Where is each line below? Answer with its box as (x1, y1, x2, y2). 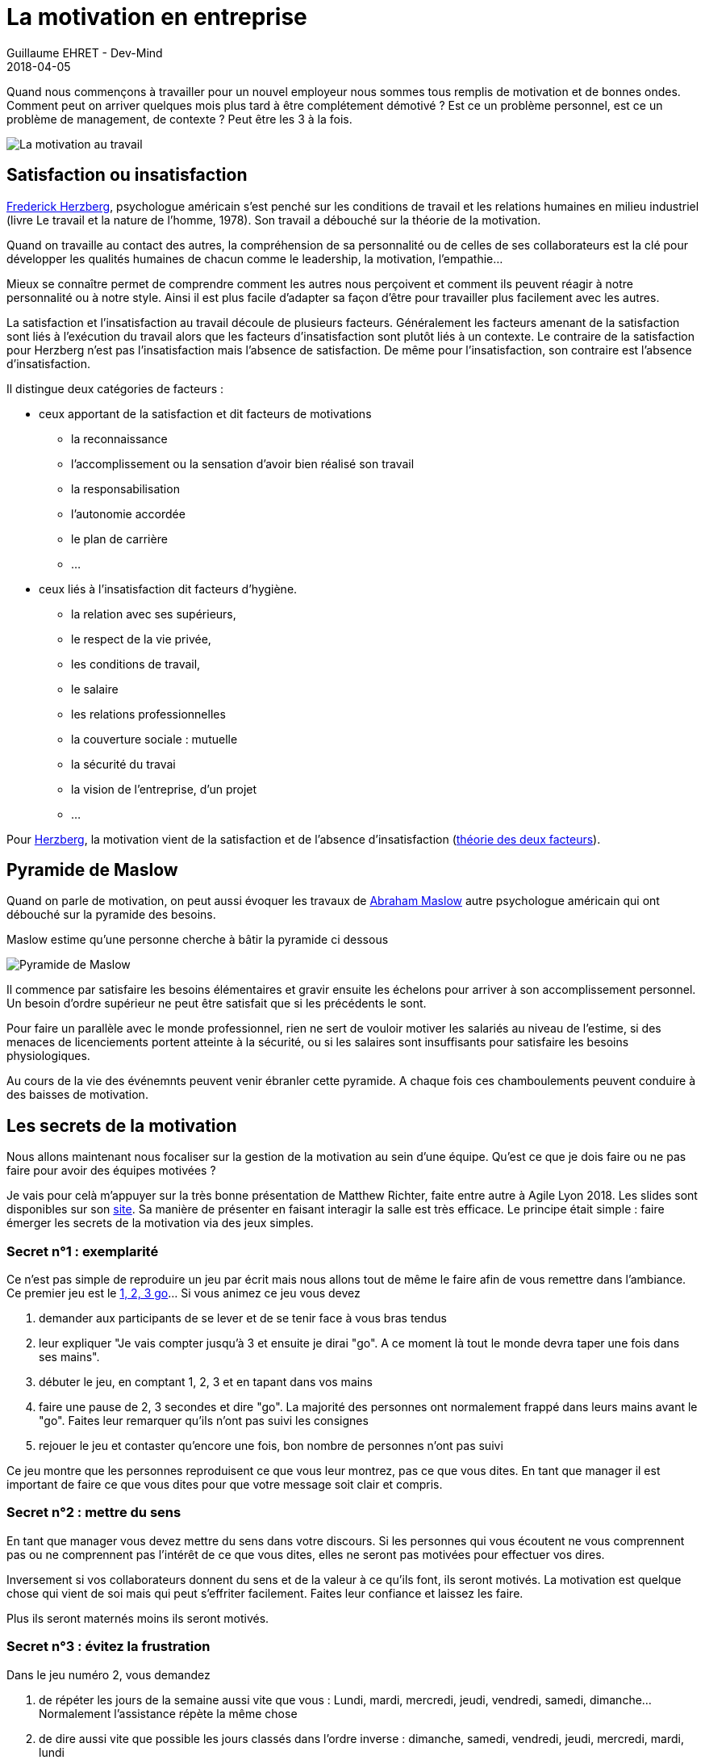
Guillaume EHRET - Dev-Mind (6, 45, 163, 60)
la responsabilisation (71, 481, 180, 496)
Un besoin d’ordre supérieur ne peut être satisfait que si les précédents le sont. (6, 996, 427, 1011)
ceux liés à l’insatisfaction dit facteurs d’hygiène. (39, 581, 298, 596)
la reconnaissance (71, 431, 168, 446)
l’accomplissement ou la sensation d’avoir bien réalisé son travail (71, 456, 415, 471)
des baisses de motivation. (6, 1087, 148, 1102)
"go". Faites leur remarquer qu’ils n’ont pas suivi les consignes (39, 1414, 369, 1428)
